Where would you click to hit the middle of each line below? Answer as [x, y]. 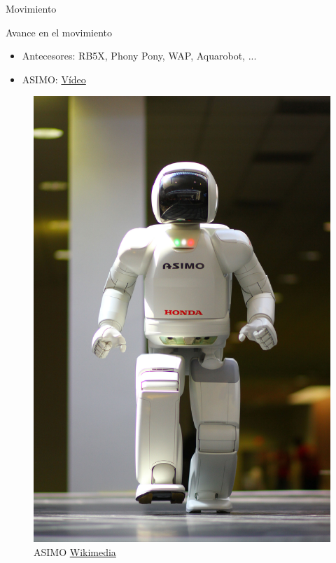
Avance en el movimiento [59, 32]
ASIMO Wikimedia [75, 551]
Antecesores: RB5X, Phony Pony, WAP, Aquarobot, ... [139, 56]
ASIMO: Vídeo [54, 79]
